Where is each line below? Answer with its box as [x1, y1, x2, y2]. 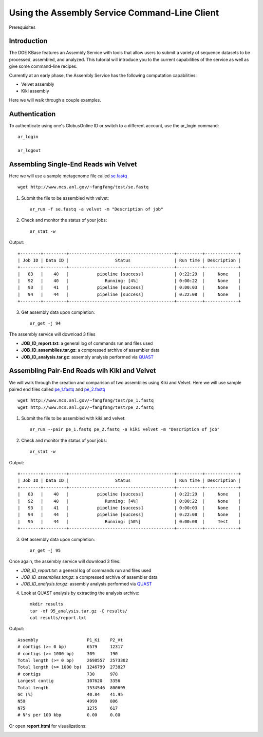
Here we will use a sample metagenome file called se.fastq [9, 173, 127, 179]
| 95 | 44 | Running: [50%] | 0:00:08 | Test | [18, 519, 241, 524]
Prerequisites [9, 24, 36, 30]
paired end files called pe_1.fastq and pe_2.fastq [9, 386, 106, 392]
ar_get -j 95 [30, 548, 61, 553]
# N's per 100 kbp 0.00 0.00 [18, 712, 121, 718]
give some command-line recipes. [9, 63, 77, 69]
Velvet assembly [21, 81, 55, 87]
